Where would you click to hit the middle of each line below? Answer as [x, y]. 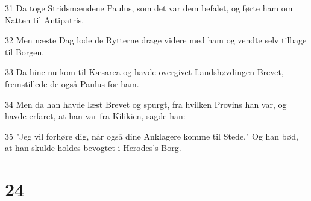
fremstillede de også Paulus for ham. [72, 83]
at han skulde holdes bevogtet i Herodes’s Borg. [93, 148]
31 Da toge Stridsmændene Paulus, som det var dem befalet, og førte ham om [149, 8]
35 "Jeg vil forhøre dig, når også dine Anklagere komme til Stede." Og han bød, [152, 136]
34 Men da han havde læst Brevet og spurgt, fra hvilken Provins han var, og [146, 104]
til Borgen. [25, 51]
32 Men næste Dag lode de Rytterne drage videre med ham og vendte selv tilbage [156, 40]
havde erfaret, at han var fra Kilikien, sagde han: [95, 116]
